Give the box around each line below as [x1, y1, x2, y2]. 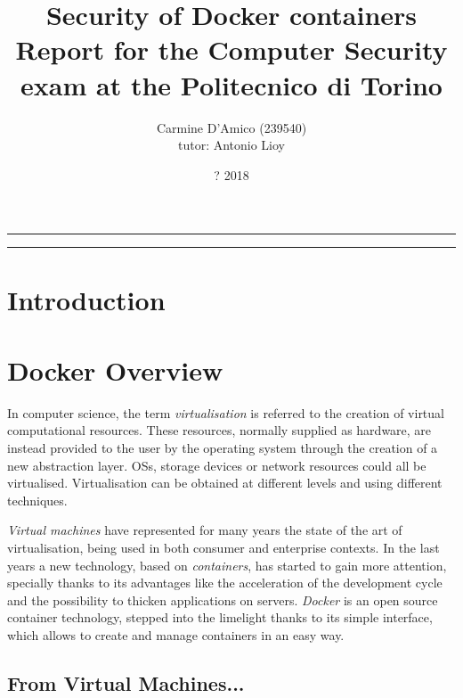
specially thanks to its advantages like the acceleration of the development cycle [7, 573, 443, 592]
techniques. [7, 490, 68, 509]
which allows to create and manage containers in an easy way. [7, 625, 345, 644]
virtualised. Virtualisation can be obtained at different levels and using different [7, 473, 443, 492]
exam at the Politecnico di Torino [20, 66, 443, 103]
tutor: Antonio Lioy [177, 135, 286, 154]
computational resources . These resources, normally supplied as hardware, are [7, 421, 432, 439]
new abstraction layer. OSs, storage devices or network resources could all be [7, 456, 426, 474]
